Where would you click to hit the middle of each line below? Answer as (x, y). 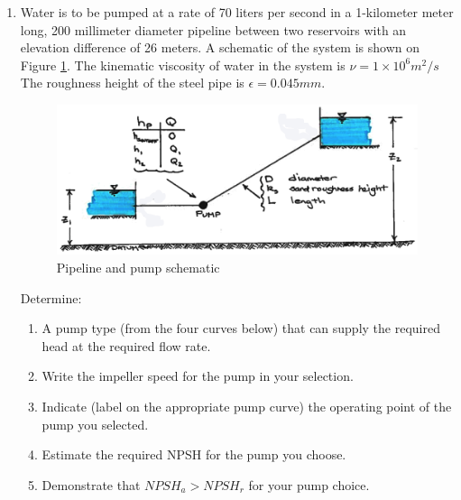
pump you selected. (95, 424)
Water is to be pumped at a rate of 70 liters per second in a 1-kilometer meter (237, 12)
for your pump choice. (309, 484)
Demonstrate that (91, 484)
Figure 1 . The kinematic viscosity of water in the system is (183, 65)
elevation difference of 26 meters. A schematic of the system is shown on (220, 47)
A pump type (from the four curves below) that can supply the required (241, 328)
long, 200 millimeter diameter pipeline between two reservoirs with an (213, 29)
